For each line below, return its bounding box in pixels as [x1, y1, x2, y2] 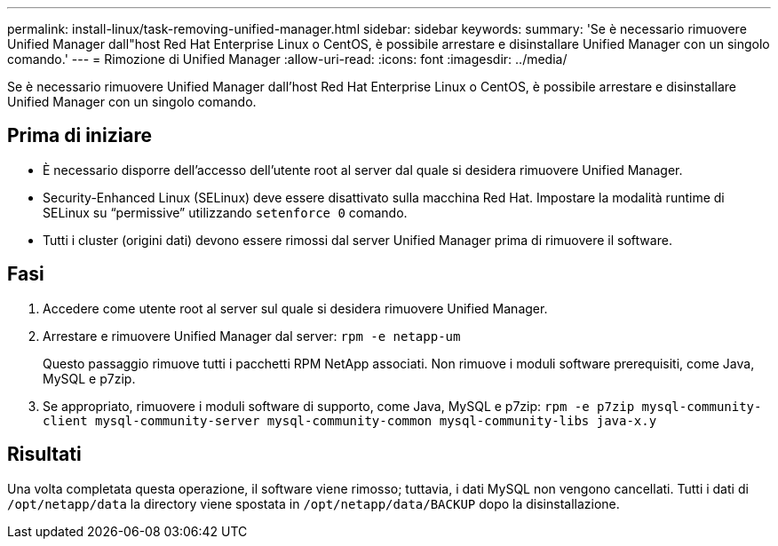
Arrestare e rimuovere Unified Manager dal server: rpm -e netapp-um [43, 328, 461, 344]
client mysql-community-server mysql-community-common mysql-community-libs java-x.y [43, 413, 657, 428]
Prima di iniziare [7, 124, 153, 147]
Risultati [7, 443, 82, 466]
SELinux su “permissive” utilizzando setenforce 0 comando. [43, 204, 408, 220]
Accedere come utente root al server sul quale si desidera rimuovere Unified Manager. [43, 300, 548, 316]
